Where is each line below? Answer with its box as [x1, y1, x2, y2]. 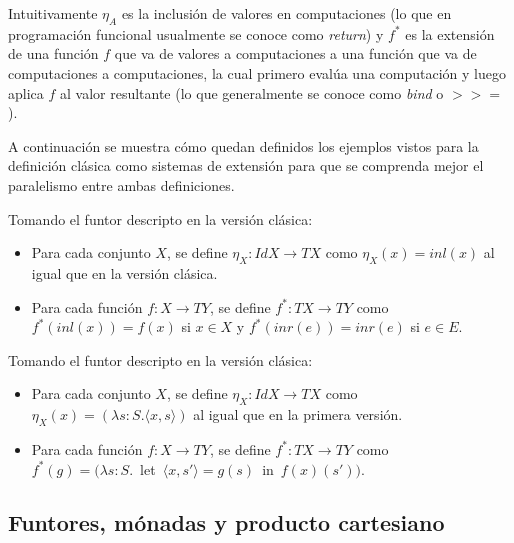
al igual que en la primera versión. [193, 404, 403, 425]
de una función [8, 43, 99, 64]
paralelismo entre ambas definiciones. [8, 174, 235, 195]
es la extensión [405, 23, 495, 44]
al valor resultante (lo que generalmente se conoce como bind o [59, 82, 444, 103]
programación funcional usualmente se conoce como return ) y [8, 23, 384, 44]
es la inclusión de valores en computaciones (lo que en [121, 3, 452, 23]
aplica [8, 82, 44, 103]
